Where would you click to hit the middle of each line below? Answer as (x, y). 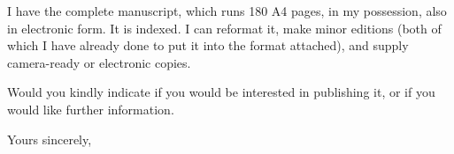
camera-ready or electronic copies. (99, 62)
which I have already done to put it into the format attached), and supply (208, 45)
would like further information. (91, 109)
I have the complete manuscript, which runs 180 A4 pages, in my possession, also (227, 11)
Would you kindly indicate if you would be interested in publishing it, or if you (221, 92)
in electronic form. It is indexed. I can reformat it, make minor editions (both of (224, 28)
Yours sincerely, (50, 139)
